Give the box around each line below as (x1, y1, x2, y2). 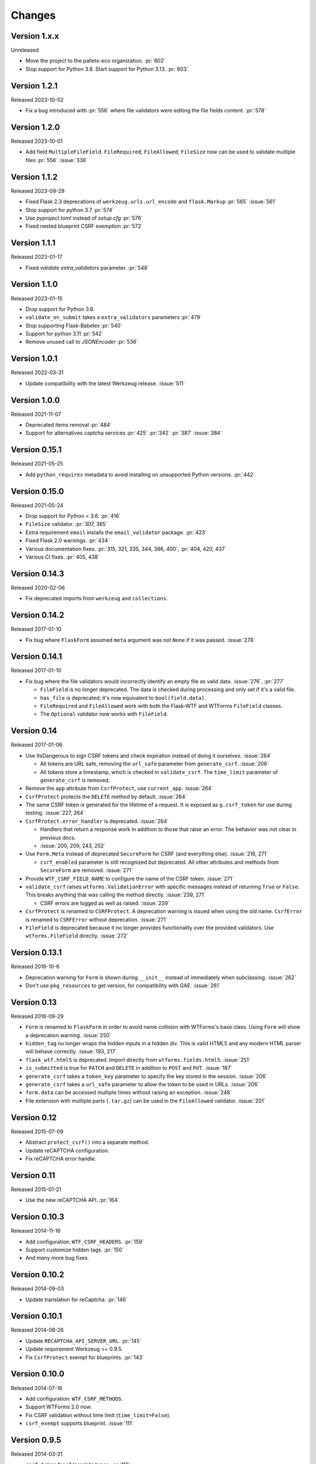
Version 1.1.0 (11, 279, 58, 289)
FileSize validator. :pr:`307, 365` (25, 521, 108, 528)
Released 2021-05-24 (11, 501, 64, 509)
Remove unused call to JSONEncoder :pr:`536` (25, 338, 139, 346)
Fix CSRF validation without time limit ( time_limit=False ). (25, 1411, 171, 1418)
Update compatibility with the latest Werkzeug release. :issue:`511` (25, 379, 186, 386)
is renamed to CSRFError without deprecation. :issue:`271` (25, 916, 168, 923)
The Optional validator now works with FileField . (40, 710, 169, 717)
